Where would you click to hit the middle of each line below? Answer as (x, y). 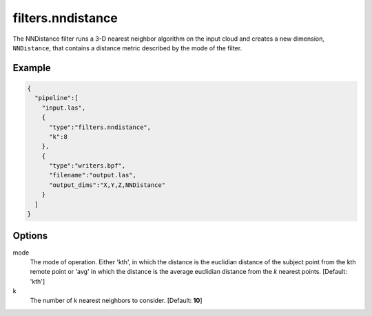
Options (30, 236)
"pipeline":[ (56, 98)
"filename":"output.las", (93, 175)
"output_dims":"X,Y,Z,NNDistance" (107, 185)
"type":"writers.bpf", (87, 166)
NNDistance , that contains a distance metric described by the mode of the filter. (127, 48)
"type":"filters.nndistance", (100, 127)
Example (32, 68)
